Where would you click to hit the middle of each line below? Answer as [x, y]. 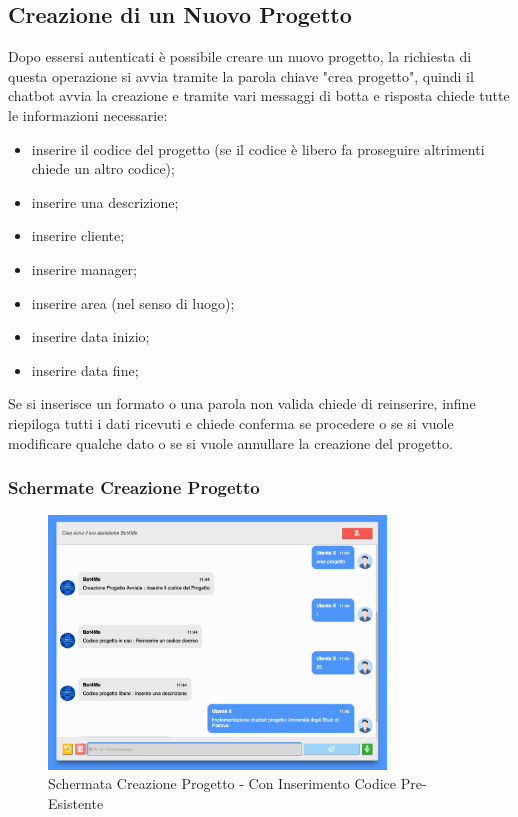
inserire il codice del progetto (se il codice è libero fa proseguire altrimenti [258, 148]
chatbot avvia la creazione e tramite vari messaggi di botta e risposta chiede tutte [259, 95]
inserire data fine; [85, 369]
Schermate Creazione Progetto [134, 487]
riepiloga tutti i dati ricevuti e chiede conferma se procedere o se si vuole [231, 422]
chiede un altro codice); [103, 168]
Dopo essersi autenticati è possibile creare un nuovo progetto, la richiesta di [240, 56]
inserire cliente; [78, 235]
